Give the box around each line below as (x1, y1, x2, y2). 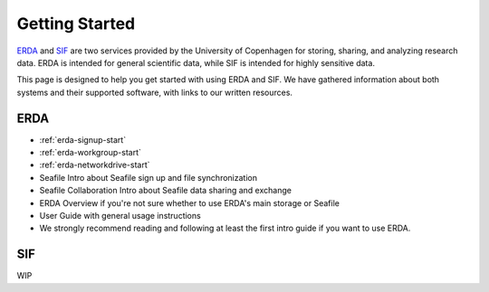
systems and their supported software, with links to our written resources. (16, 87, 293, 98)
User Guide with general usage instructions (39, 210, 201, 221)
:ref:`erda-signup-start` (39, 134, 127, 145)
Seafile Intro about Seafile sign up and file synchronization (39, 172, 258, 183)
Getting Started (16, 14, 136, 33)
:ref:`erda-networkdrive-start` (39, 159, 150, 171)
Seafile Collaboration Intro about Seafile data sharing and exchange (39, 185, 292, 196)
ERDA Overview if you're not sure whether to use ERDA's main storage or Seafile (39, 197, 340, 208)
